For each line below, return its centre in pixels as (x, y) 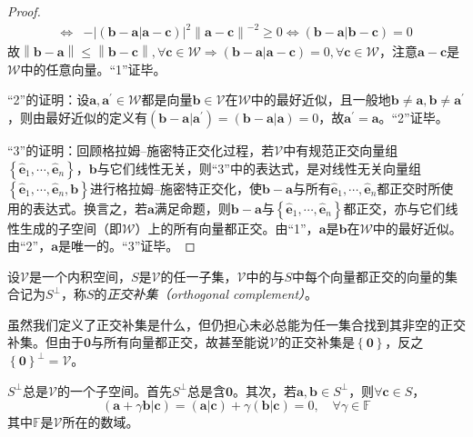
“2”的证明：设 (49, 99)
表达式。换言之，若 (90, 208)
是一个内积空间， (80, 276)
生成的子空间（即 (70, 228)
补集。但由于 (45, 342)
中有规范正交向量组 (341, 149)
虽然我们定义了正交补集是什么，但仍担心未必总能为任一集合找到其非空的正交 (236, 324)
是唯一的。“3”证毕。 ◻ (127, 246)
